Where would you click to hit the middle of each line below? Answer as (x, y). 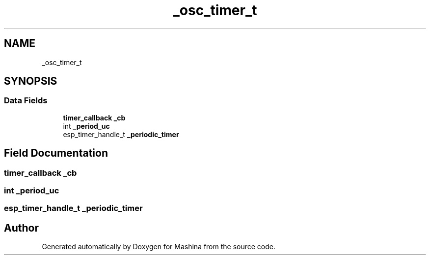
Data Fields (26, 101)
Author (21, 228)
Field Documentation (56, 153)
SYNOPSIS (31, 81)
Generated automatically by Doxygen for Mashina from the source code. (159, 247)
